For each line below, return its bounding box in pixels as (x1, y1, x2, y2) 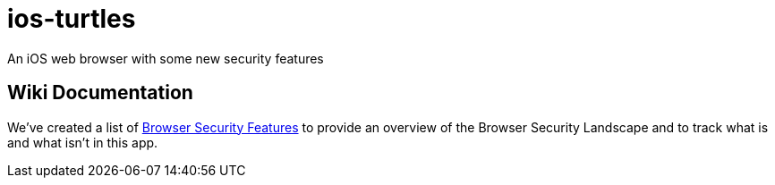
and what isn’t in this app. (7, 134, 158, 150)
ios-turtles (7, 4, 136, 34)
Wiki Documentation (7, 81, 193, 105)
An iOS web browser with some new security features (7, 50, 324, 66)
